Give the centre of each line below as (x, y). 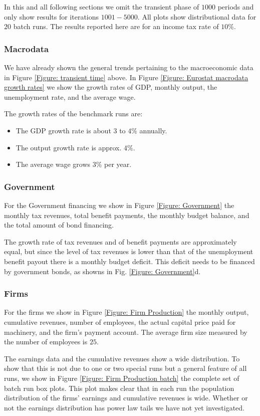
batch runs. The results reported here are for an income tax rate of (116, 26)
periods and (236, 7)
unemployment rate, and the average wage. (70, 96)
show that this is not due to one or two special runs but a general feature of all (125, 368)
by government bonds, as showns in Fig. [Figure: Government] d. (102, 271)
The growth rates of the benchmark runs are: (73, 114)
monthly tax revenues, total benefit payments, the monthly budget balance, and (127, 215)
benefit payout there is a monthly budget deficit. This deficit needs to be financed (129, 261)
